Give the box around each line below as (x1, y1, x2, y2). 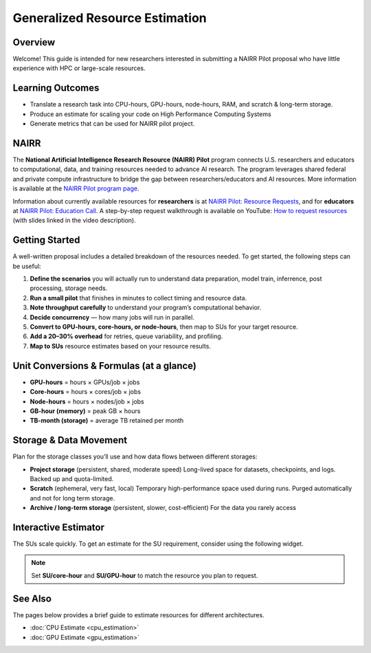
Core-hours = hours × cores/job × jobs (30, 388, 141, 396)
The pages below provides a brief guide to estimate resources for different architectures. (12, 610, 265, 619)
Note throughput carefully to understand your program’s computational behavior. (30, 303, 262, 312)
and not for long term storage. (30, 494, 115, 502)
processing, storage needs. (30, 284, 108, 292)
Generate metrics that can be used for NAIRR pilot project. (30, 120, 195, 128)
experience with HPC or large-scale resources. (12, 64, 146, 72)
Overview (12, 36, 56, 48)
